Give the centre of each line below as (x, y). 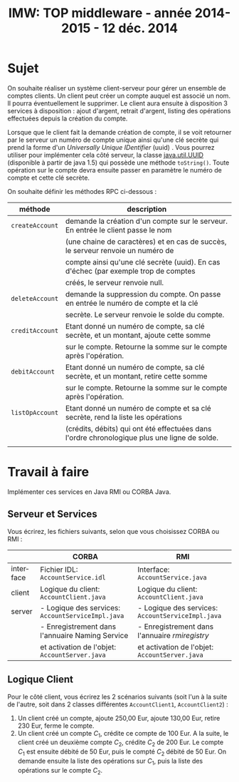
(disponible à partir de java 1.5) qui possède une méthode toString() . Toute (118, 163)
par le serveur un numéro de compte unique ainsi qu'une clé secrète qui (113, 140)
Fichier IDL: (59, 570)
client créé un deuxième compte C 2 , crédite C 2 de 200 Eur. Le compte (121, 743)
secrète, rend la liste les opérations (124, 417)
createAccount (35, 225)
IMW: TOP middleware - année (100, 13)
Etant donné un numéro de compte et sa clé (138, 408)
